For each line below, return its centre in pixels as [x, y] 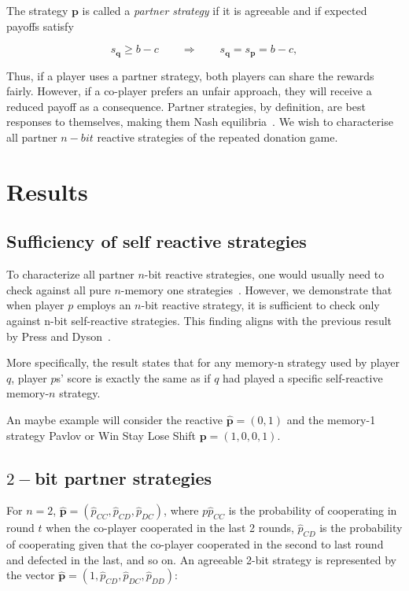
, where [181, 510]
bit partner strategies [123, 477]
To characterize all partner [70, 274]
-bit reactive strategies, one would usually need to [264, 274]
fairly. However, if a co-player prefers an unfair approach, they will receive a [189, 91]
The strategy [37, 10]
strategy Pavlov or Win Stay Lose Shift [101, 435]
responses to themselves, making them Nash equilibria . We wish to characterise [200, 122]
